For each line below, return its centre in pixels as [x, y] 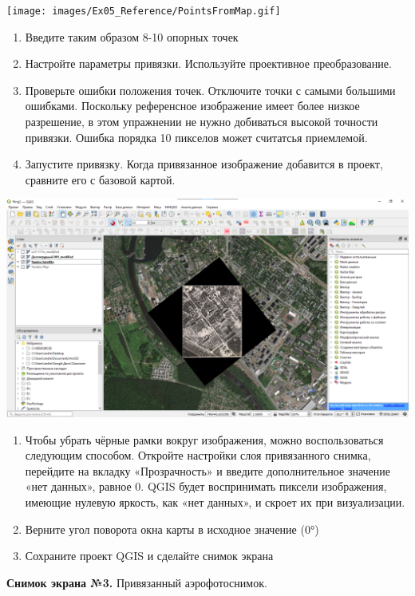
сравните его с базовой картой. [100, 179]
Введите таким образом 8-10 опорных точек [132, 36]
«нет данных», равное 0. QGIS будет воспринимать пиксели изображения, [206, 486]
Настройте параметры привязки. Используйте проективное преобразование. [208, 63]
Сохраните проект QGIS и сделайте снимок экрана [149, 556]
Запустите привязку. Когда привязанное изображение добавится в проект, [204, 164]
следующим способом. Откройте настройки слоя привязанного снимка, [198, 455]
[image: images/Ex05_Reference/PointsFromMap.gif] [144, 11]
